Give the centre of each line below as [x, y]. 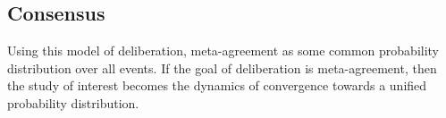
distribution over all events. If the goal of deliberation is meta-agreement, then [222, 67]
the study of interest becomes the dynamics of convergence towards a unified [217, 85]
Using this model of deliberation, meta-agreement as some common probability [223, 51]
